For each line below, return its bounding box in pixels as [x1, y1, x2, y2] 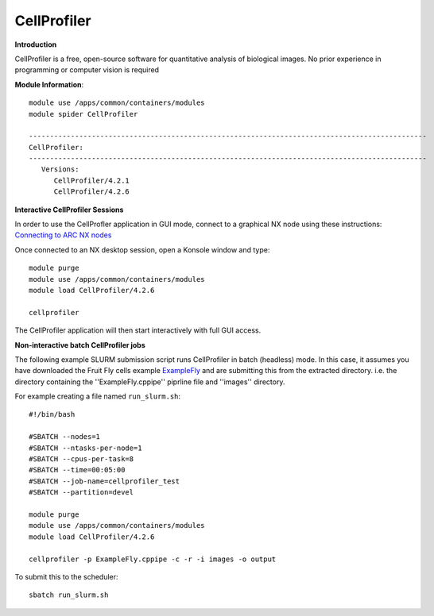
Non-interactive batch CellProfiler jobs [14, 340, 146, 349]
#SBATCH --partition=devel [29, 488, 134, 497]
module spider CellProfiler [29, 110, 138, 118]
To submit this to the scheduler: [14, 572, 118, 581]
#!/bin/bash [29, 410, 76, 419]
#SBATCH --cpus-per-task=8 [29, 455, 134, 464]
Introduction [14, 40, 57, 49]
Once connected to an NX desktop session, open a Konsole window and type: [14, 244, 270, 254]
